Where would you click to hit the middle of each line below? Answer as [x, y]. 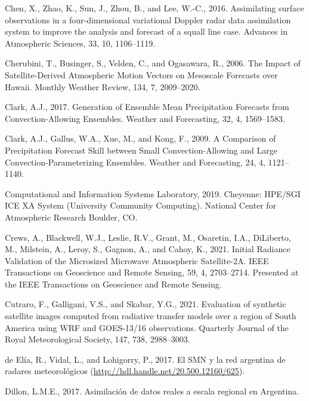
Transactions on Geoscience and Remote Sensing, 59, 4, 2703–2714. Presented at [152, 272]
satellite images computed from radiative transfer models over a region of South [151, 316]
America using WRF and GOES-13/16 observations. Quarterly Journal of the [147, 327]
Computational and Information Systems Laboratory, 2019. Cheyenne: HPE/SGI [153, 193]
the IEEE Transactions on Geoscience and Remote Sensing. [113, 284]
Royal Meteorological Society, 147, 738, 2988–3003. [98, 339]
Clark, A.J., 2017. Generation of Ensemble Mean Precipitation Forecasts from [147, 107]
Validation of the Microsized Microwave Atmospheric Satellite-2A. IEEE [137, 260]
